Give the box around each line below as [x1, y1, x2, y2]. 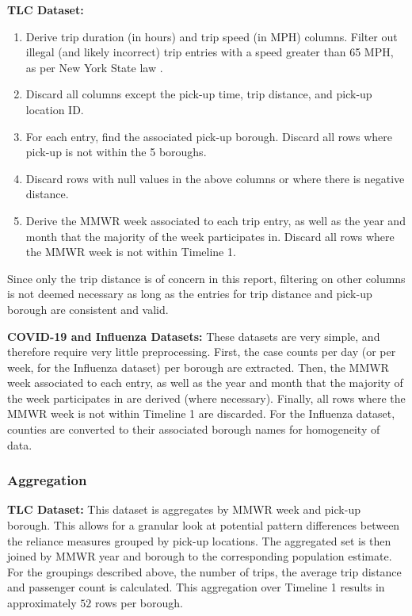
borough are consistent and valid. [7, 300, 169, 317]
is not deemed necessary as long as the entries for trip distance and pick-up [7, 285, 372, 302]
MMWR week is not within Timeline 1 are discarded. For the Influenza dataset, [7, 405, 395, 422]
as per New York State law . [25, 59, 163, 75]
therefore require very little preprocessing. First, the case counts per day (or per [7, 343, 396, 360]
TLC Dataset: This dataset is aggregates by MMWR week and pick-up [7, 501, 360, 518]
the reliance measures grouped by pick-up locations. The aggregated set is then [7, 532, 391, 549]
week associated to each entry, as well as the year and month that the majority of [7, 374, 403, 391]
